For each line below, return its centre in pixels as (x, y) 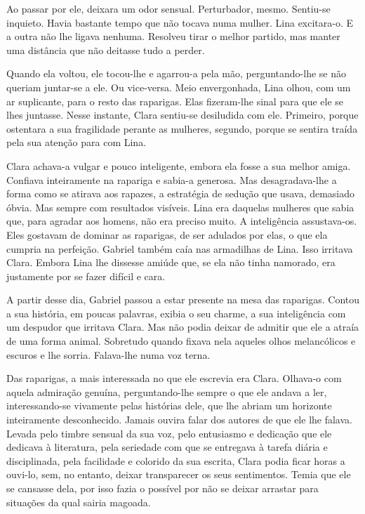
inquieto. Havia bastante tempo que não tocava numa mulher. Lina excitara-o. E (180, 22)
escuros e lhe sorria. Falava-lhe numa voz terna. (108, 354)
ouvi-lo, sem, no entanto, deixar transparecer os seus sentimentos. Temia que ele (179, 474)
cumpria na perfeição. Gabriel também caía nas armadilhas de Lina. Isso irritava (180, 248)
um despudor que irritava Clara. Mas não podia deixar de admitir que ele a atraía (183, 327)
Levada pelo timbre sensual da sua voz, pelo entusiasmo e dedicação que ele (169, 433)
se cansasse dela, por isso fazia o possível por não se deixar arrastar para (162, 488)
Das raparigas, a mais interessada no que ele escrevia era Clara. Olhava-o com (174, 378)
